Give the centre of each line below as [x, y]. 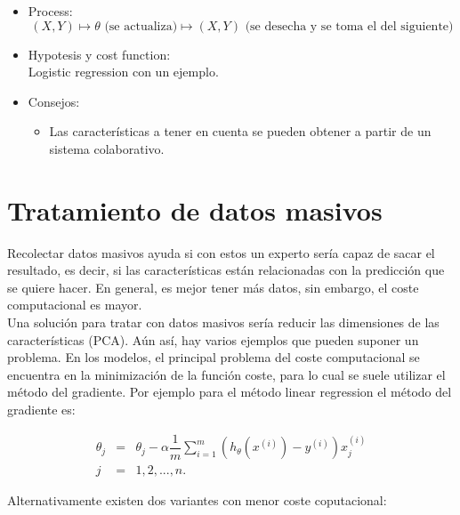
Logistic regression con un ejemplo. [123, 72]
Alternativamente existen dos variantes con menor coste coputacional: [197, 500]
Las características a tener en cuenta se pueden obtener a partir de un [240, 131]
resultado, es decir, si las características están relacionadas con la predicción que [226, 270]
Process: [50, 11]
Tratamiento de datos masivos [195, 209]
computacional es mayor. [75, 305]
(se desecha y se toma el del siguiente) [349, 26]
